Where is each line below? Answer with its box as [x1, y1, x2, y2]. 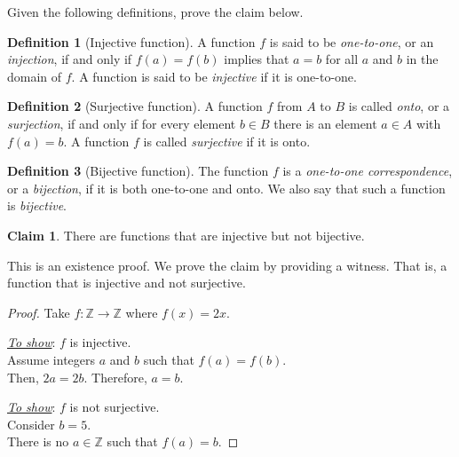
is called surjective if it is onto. [143, 131, 311, 150]
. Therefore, [83, 367, 147, 386]
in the [406, 50, 439, 68]
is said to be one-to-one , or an [269, 32, 434, 51]
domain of [7, 67, 62, 85]
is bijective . [7, 196, 67, 215]
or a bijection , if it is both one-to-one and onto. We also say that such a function [7, 178, 446, 197]
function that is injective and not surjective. [7, 273, 246, 292]
